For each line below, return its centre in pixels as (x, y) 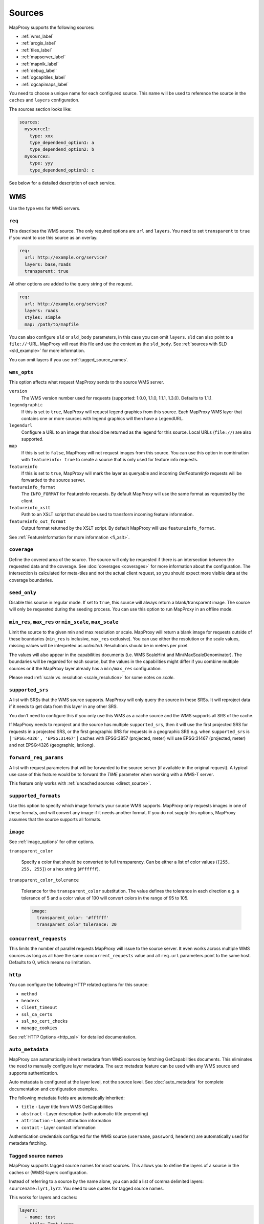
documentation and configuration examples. (54, 1089)
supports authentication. (34, 1073)
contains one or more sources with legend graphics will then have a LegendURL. (102, 418)
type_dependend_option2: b (62, 150)
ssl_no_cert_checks (44, 1021)
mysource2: (38, 156)
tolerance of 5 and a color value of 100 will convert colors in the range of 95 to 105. (105, 898)
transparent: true (46, 271)
